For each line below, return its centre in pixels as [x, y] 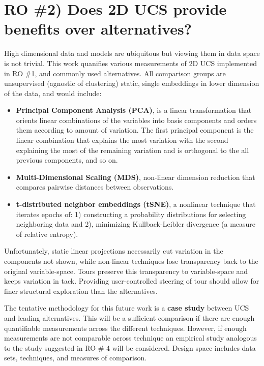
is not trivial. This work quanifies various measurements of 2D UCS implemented [131, 63]
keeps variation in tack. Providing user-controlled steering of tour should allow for [132, 281]
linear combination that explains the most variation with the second [122, 140]
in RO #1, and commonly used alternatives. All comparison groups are [115, 73]
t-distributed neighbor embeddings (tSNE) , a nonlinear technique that [136, 204]
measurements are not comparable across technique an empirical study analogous [130, 338]
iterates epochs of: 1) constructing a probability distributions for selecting [131, 214]
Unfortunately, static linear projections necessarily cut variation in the [114, 251]
